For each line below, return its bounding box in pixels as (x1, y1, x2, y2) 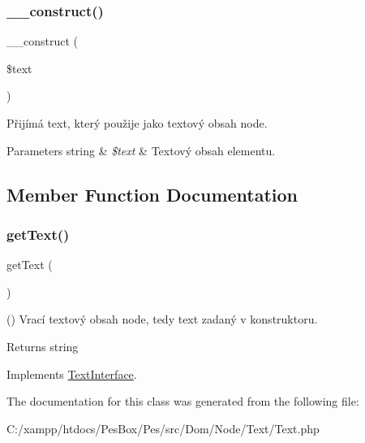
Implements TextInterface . (6, 365, 137, 382)
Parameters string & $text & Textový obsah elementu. (6, 141, 276, 159)
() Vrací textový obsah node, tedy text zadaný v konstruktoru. (6, 311, 318, 328)
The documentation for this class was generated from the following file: (6, 393, 359, 410)
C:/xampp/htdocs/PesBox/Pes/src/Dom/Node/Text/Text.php (6, 419, 320, 436)
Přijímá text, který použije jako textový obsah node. (6, 115, 268, 131)
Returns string (6, 337, 79, 354)
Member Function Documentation (6, 181, 298, 206)
